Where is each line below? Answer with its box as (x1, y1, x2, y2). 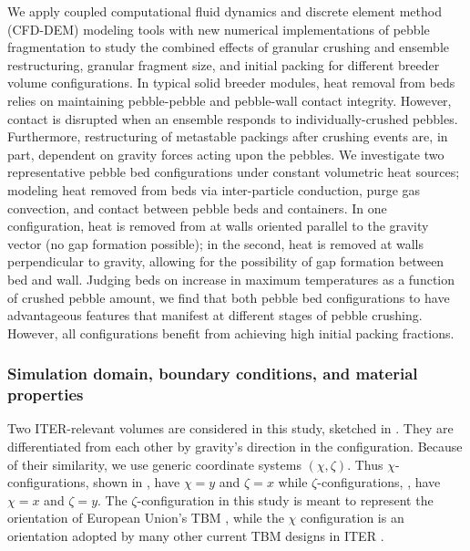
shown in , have (93, 473, 180, 492)
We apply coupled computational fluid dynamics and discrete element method (7, 2, 442, 20)
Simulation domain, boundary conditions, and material (7, 362, 418, 385)
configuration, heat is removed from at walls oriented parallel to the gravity (7, 216, 429, 235)
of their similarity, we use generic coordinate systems (7, 454, 301, 473)
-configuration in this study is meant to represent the (137, 490, 434, 509)
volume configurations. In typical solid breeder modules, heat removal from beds (7, 73, 455, 92)
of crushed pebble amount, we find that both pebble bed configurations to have (7, 287, 450, 307)
